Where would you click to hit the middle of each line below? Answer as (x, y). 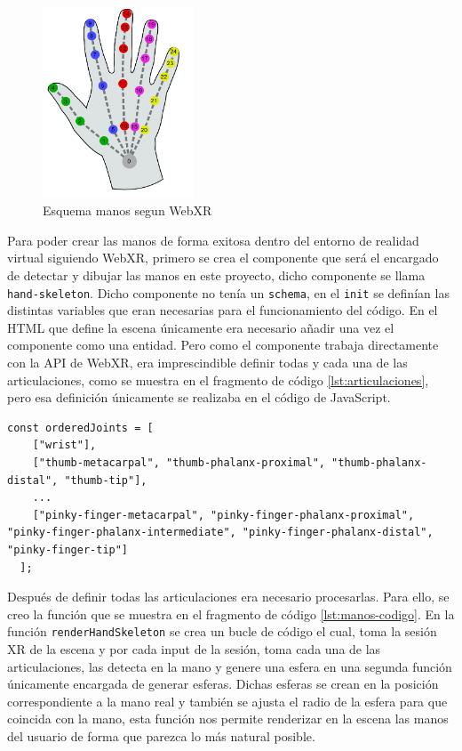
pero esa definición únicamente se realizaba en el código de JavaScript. (199, 397)
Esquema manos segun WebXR (127, 210)
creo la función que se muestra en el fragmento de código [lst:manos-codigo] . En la (231, 614)
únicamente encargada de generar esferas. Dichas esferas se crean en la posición (223, 684)
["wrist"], (64, 445)
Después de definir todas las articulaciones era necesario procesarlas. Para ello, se (228, 597)
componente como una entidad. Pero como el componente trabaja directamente (223, 345)
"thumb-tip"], (106, 480)
